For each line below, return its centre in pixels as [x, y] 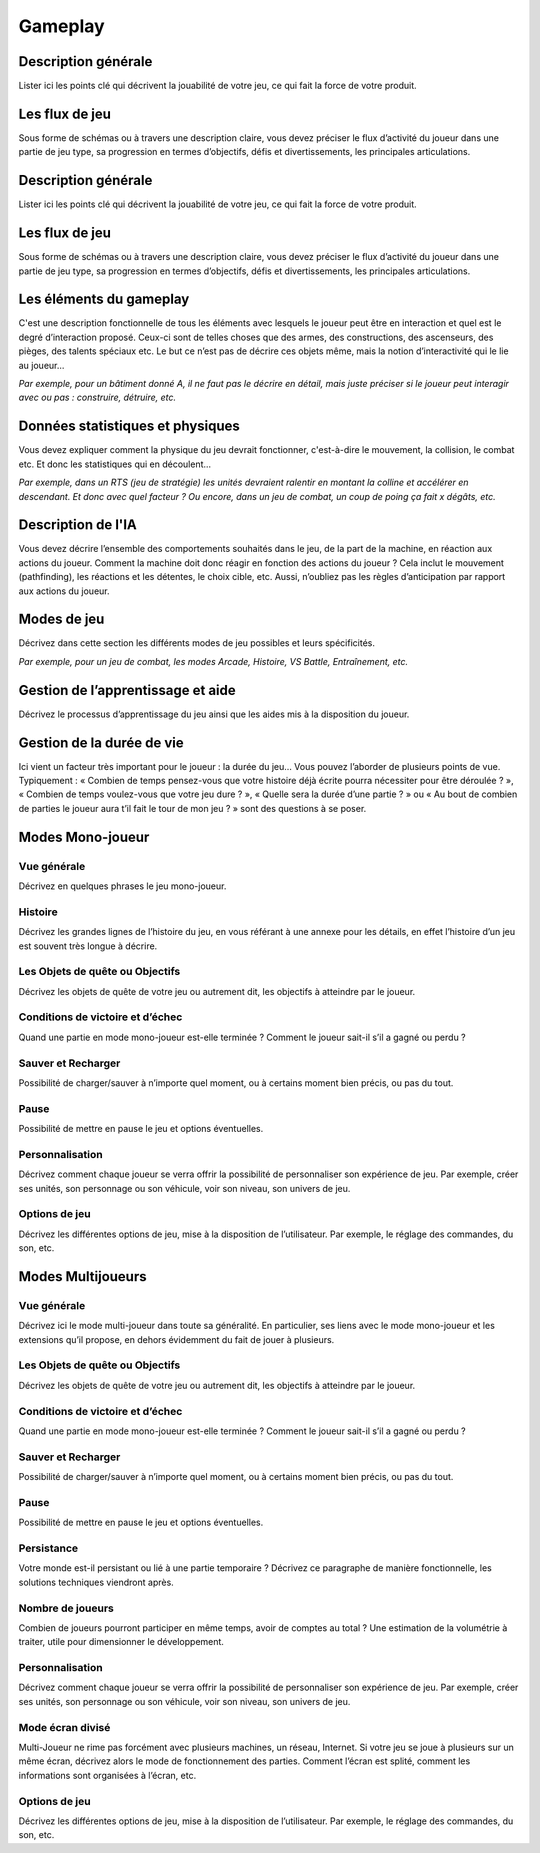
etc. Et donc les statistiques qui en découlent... [115, 464]
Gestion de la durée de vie [101, 742]
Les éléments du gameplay [104, 299]
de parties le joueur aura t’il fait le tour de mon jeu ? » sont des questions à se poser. [192, 808]
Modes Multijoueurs [82, 1276]
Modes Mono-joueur [84, 836]
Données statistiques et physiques [129, 426]
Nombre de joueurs [66, 1608]
